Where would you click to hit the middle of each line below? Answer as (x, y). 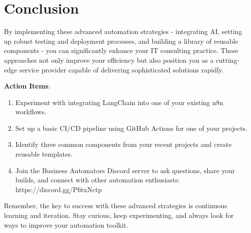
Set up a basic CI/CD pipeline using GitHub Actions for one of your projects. (131, 128)
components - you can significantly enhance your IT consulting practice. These (121, 50)
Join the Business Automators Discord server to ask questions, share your (125, 170)
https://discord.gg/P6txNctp (59, 189)
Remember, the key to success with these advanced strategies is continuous (116, 206)
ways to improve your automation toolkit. (66, 224)
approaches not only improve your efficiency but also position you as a (109, 60)
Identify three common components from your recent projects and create (124, 144)
